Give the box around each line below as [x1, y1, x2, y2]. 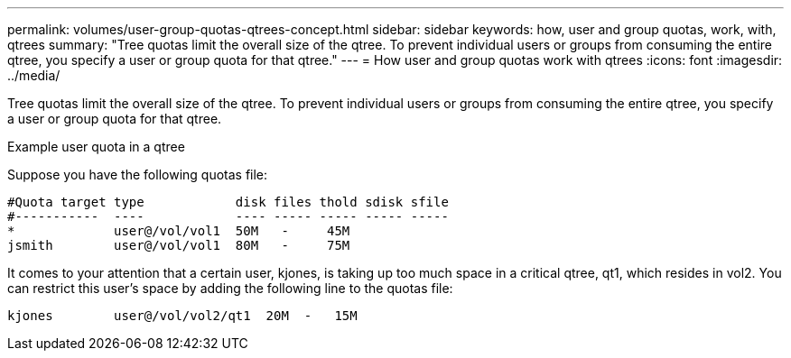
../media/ [7, 68, 60, 83]
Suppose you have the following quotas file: [7, 167, 268, 182]
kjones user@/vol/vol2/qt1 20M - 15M [7, 308, 358, 323]
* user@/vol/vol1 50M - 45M [7, 224, 350, 238]
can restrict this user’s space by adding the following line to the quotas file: [7, 280, 453, 296]
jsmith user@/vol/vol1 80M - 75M [7, 238, 350, 252]
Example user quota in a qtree [7, 139, 185, 154]
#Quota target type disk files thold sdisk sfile [7, 195, 449, 209]
